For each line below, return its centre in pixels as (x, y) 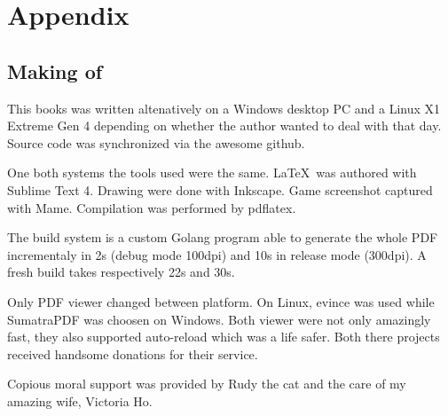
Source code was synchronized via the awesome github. (156, 142)
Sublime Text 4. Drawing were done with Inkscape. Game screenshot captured (220, 189)
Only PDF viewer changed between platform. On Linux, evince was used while (221, 301)
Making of (55, 71)
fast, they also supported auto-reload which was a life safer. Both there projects (224, 337)
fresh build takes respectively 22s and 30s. (121, 272)
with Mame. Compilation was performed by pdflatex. (152, 207)
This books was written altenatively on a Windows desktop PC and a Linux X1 (224, 108)
